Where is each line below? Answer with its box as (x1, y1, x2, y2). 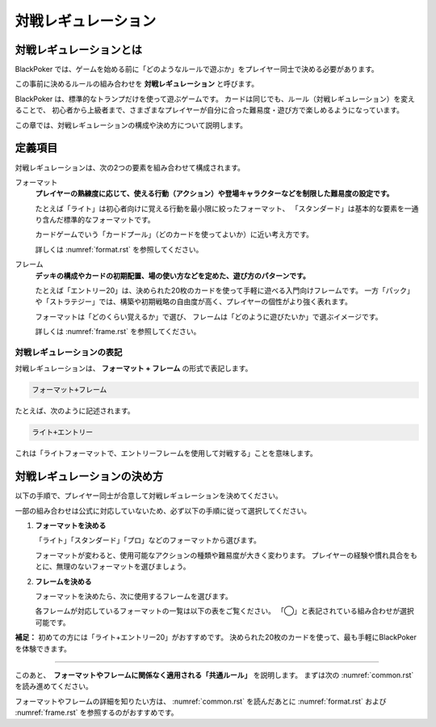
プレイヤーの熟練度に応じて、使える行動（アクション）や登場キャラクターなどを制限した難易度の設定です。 (35, 188, 394, 198)
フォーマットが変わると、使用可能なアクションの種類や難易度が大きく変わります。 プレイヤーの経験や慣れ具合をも (35, 550, 417, 560)
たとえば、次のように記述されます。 (15, 406, 135, 416)
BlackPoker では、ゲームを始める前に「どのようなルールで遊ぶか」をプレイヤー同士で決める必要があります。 (15, 65, 379, 74)
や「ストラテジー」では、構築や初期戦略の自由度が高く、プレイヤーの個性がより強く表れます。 (35, 297, 353, 306)
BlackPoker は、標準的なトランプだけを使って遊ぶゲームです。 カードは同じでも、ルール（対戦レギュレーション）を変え (15, 94, 416, 104)
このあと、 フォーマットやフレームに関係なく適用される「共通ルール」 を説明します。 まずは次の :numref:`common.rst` (15, 670, 414, 679)
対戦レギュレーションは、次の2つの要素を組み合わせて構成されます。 (15, 163, 245, 172)
